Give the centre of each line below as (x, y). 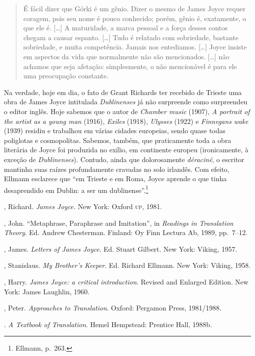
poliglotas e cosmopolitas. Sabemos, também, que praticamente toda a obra (118, 140)
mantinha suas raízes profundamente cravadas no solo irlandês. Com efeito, (117, 169)
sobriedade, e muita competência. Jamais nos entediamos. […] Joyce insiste (135, 47)
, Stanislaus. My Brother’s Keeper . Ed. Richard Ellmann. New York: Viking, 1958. (127, 265)
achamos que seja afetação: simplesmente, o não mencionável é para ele (130, 66)
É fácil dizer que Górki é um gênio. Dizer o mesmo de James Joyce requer (134, 8)
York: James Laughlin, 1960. (47, 291)
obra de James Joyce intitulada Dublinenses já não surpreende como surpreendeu (126, 102)
